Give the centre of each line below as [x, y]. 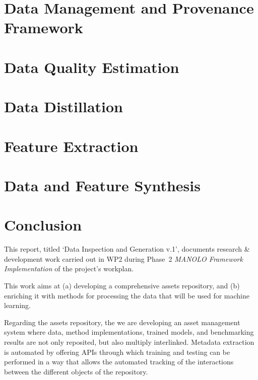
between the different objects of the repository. [76, 371]
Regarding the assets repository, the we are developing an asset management [122, 322]
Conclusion [43, 225]
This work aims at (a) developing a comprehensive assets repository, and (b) [122, 285]
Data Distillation [63, 106]
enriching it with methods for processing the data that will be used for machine [127, 295]
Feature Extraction [71, 146]
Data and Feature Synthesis [102, 185]
